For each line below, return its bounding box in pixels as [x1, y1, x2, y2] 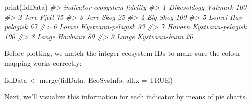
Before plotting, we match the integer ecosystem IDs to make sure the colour [4, 48, 241, 58]
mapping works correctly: [4, 57, 82, 68]
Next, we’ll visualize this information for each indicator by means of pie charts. [4, 91, 247, 102]
